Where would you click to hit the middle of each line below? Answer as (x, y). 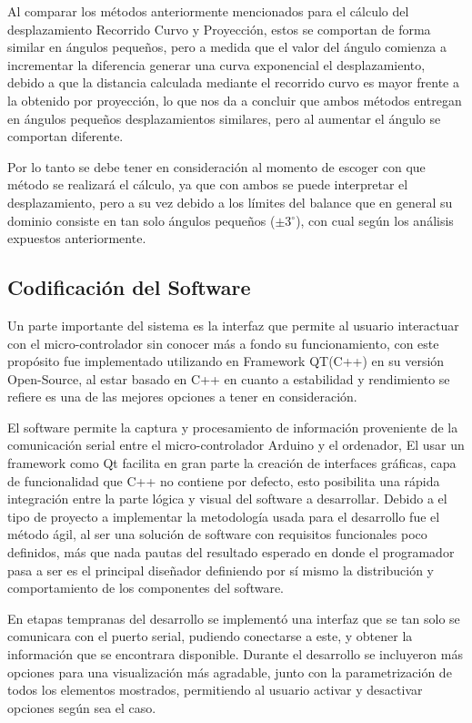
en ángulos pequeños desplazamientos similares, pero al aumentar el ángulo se (224, 118)
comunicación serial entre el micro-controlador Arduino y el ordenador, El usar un (236, 445)
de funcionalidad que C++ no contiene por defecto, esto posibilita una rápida (224, 480)
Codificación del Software (129, 287)
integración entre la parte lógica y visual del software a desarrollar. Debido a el (227, 499)
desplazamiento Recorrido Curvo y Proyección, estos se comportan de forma (219, 29)
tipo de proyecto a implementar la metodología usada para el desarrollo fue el (224, 516)
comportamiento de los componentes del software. (146, 588)
